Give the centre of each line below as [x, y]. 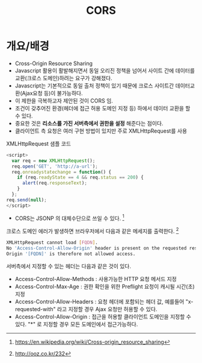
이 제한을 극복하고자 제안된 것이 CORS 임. [64, 101]
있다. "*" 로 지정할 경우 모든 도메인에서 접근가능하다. [76, 324]
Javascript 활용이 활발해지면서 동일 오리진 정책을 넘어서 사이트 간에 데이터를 [105, 71]
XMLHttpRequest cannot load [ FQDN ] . [52, 242]
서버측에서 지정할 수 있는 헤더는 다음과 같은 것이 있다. [69, 266]
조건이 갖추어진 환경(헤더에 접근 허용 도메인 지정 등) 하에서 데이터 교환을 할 [103, 108]
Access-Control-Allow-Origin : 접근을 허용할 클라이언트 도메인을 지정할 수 [103, 317]
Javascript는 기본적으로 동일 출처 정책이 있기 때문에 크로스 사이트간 [94, 86]
